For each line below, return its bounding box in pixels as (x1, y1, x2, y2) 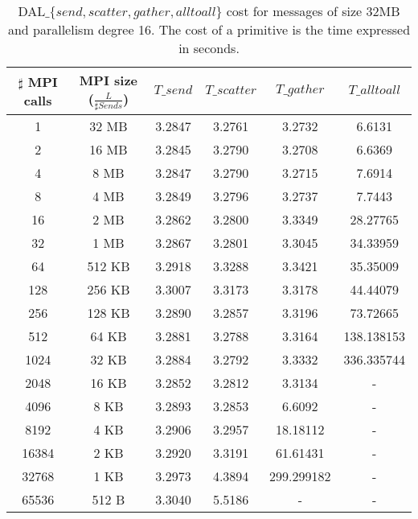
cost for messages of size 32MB (226, 2, 400, 20)
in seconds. (178, 39, 240, 57)
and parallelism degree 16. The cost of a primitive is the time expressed (7, 20, 411, 39)
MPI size (79, 71, 137, 89)
